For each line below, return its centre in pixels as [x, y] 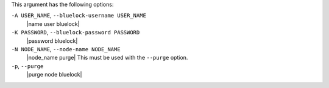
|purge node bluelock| [54, 75]
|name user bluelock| [53, 24]
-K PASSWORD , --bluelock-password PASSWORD [76, 33]
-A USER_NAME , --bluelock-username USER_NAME [79, 16]
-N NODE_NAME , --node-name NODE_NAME [66, 49]
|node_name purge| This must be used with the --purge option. [107, 58]
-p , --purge [27, 66]
